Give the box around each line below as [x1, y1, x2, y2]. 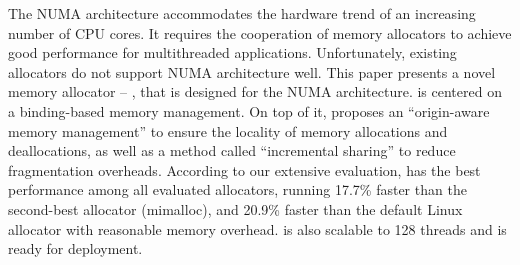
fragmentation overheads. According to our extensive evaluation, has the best [8, 159, 481, 180]
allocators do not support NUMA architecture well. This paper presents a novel [8, 61, 496, 82]
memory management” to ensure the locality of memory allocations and [8, 120, 448, 141]
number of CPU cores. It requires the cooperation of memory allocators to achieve [8, 22, 512, 43]
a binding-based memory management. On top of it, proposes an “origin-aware [8, 100, 490, 121]
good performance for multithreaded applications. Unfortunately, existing [8, 42, 457, 63]
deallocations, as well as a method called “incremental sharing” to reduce [8, 140, 456, 161]
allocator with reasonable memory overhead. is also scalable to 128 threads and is [8, 218, 507, 239]
